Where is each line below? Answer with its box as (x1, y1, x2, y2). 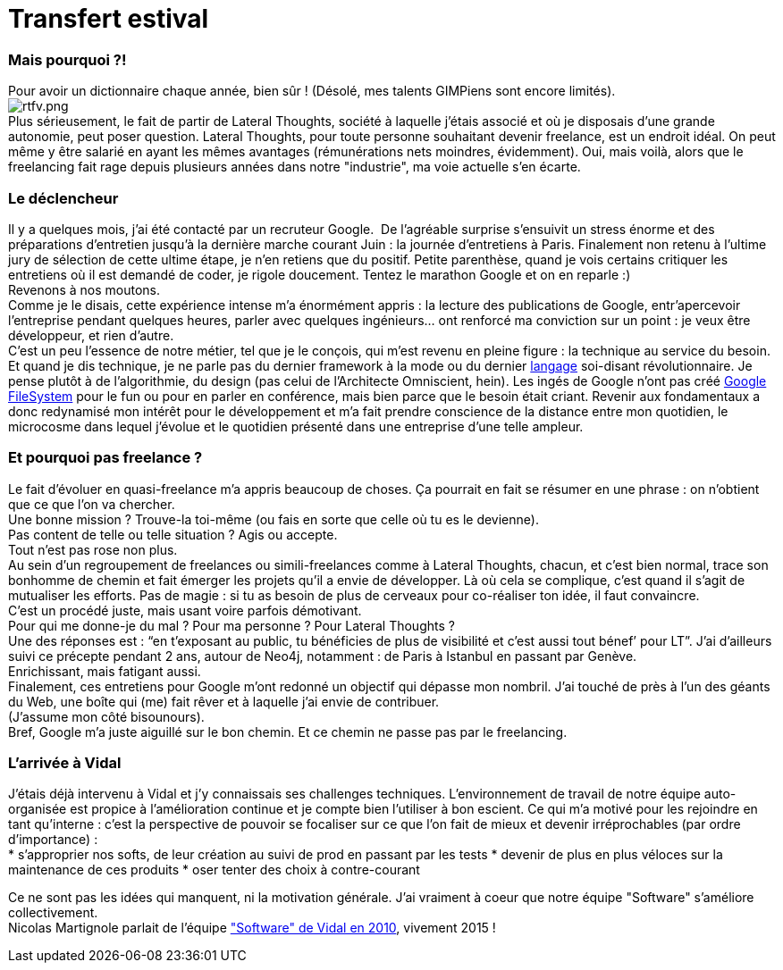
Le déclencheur (8, 188, 119, 207)
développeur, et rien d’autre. (8, 327, 174, 343)
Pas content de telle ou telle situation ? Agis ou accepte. (8, 526, 338, 542)
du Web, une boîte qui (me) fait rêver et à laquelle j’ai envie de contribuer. (8, 693, 440, 709)
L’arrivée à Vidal (8, 754, 122, 772)
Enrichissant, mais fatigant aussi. (8, 663, 201, 679)
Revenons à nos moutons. (8, 281, 160, 297)
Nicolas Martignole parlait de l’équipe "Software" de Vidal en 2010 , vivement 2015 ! (8, 920, 496, 936)
